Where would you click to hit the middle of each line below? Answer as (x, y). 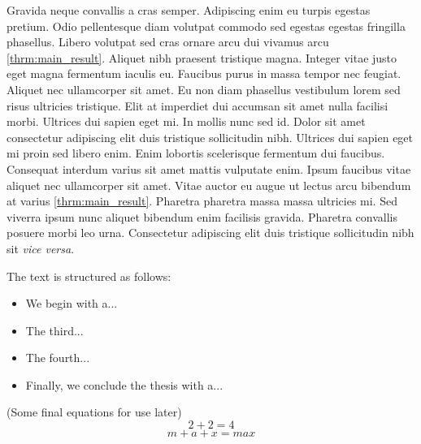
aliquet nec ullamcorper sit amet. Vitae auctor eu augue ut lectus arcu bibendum (209, 185)
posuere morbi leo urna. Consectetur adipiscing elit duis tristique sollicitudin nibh (210, 233)
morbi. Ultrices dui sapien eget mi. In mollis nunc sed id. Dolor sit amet (186, 121)
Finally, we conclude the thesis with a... (124, 384)
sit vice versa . (41, 248)
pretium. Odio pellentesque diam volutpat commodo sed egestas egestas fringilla (206, 26)
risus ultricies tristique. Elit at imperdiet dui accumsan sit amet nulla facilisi (197, 105)
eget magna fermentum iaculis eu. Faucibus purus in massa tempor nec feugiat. (204, 73)
